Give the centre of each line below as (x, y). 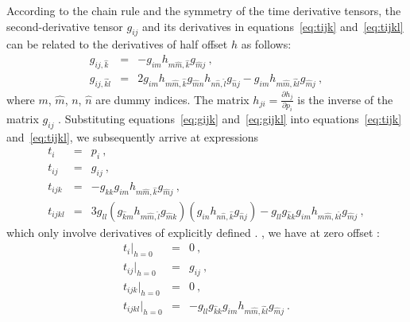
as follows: (266, 44)
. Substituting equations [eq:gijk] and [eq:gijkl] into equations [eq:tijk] (230, 118)
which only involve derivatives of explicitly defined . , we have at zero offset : (193, 232)
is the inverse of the (345, 99)
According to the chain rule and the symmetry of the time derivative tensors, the (204, 10)
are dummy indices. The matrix (172, 99)
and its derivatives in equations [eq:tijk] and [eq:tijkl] (273, 26)
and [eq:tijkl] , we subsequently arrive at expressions (133, 136)
